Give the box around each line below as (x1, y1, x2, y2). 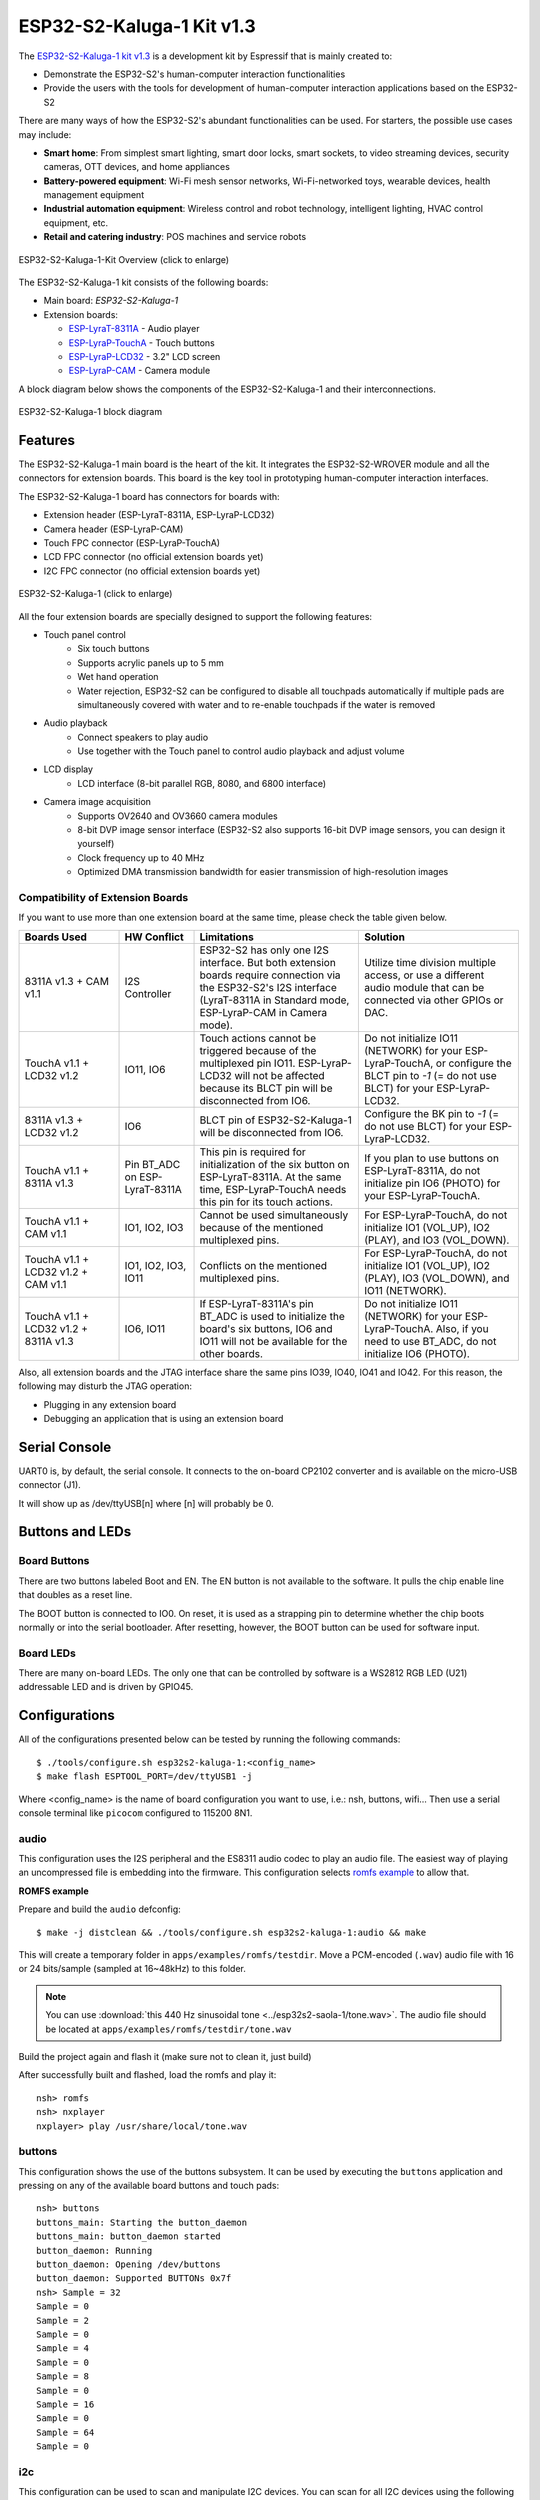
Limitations (199, 930, 254, 944)
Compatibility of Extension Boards (18, 890, 189, 904)
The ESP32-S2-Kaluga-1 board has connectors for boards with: (18, 490, 280, 502)
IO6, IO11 (124, 1321, 166, 1335)
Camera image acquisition (43, 796, 152, 808)
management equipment (43, 189, 145, 201)
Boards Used (24, 930, 87, 944)
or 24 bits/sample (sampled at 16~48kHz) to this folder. (18, 1963, 247, 1975)
